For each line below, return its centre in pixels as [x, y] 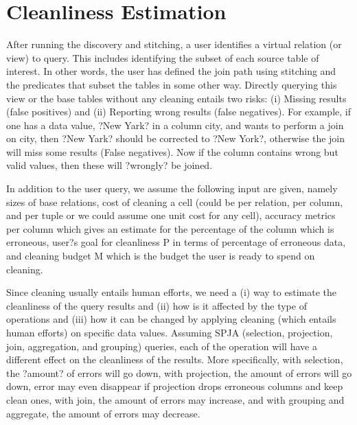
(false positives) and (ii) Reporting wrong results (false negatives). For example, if [178, 112]
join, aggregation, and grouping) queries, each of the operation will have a [162, 346]
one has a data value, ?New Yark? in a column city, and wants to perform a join [175, 125]
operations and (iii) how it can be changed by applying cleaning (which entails [171, 319]
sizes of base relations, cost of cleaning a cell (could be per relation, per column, [175, 202]
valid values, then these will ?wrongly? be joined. [110, 165]
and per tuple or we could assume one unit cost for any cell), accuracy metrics [171, 215]
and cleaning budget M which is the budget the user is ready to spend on [161, 256]
